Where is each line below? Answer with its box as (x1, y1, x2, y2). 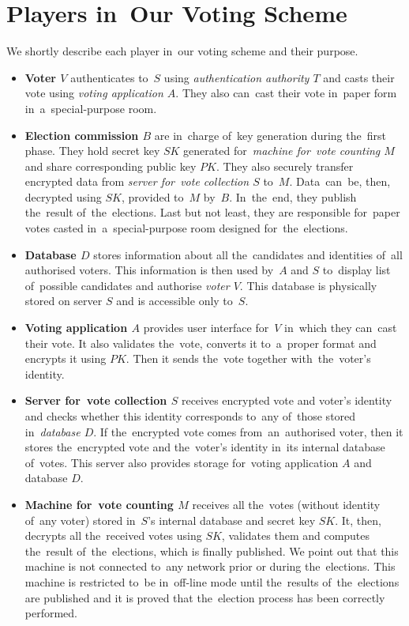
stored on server (24, 292, 103, 309)
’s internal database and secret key (148, 511, 316, 528)
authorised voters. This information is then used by (24, 262, 274, 278)
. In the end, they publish (229, 188, 357, 205)
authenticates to (70, 69, 148, 85)
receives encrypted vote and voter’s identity (181, 392, 392, 409)
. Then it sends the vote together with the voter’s (126, 350, 371, 367)
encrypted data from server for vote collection (24, 173, 250, 190)
